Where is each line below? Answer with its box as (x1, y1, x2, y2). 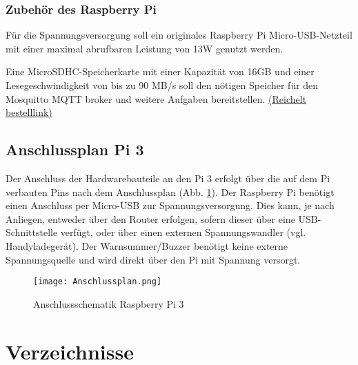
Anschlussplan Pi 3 (6, 139, 144, 160)
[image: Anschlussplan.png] (33, 277, 162, 287)
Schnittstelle (6, 225, 58, 239)
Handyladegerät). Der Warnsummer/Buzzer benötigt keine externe (6, 238, 288, 253)
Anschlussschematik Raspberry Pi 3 (33, 296, 184, 310)
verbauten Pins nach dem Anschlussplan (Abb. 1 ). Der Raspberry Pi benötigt (6, 184, 335, 199)
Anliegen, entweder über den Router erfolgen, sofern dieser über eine (6, 211, 295, 226)
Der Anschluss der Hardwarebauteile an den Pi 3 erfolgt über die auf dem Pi (6, 170, 330, 185)
